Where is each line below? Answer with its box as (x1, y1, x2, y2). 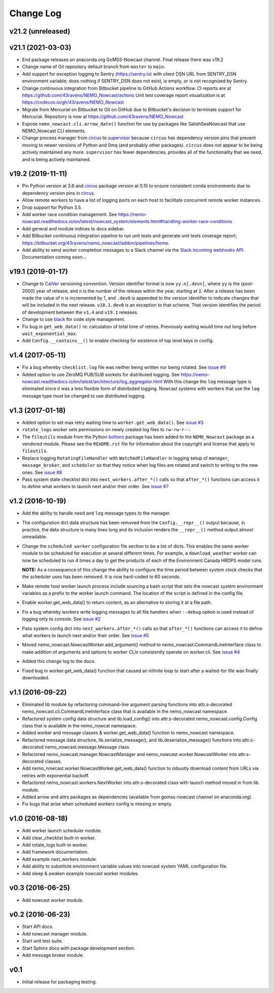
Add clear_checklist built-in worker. (22, 834, 96, 841)
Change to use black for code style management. (22, 316, 125, 322)
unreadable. (22, 534, 48, 540)
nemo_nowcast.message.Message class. (45, 744, 130, 750)
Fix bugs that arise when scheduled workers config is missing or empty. (22, 801, 173, 807)
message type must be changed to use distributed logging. (22, 393, 146, 399)
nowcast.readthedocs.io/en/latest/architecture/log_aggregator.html (22, 379, 162, 385)
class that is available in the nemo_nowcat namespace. (22, 723, 137, 729)
